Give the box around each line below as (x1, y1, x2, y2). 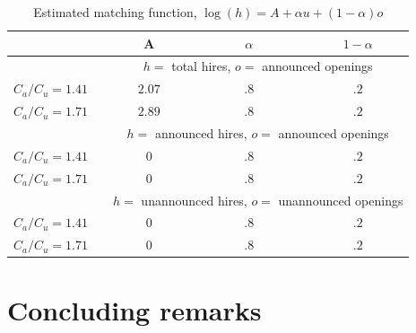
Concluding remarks (7, 292, 262, 329)
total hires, (171, 57, 231, 75)
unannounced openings (278, 190, 403, 209)
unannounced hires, (141, 190, 247, 209)
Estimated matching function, (33, 3, 197, 21)
